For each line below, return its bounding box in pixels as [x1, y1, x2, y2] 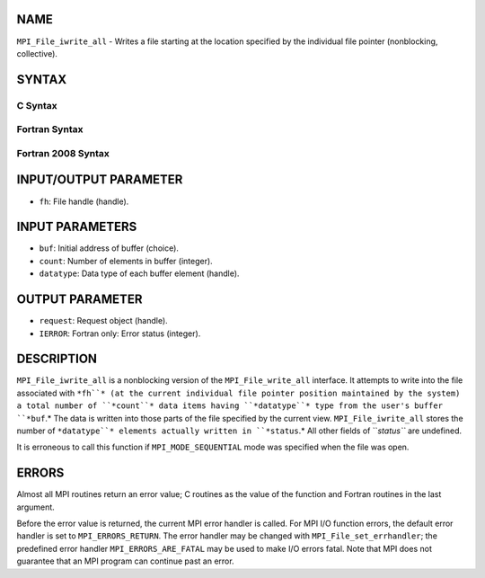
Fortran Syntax [16, 123, 84, 136]
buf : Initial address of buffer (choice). [39, 243, 180, 253]
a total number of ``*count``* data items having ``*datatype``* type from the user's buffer [16, 401, 444, 411]
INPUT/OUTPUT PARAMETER [16, 172, 183, 188]
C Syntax [16, 99, 57, 111]
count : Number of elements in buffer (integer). [39, 255, 213, 266]
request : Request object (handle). [39, 316, 168, 326]
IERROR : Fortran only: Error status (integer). [39, 328, 201, 339]
